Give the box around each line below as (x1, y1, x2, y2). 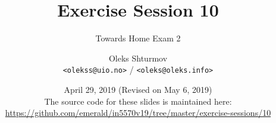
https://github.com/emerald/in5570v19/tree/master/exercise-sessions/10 (5, 106, 271, 119)
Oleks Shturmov (108, 51, 168, 64)
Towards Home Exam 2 (95, 32, 181, 44)
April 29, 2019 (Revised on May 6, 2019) (64, 83, 212, 95)
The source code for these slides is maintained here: (44, 95, 232, 107)
